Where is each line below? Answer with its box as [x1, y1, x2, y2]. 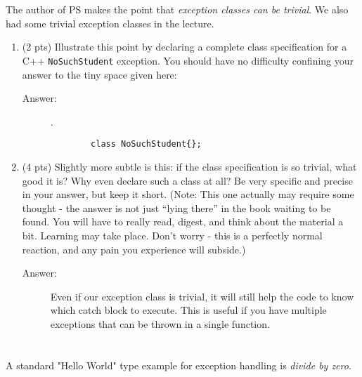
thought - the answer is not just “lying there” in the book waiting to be [22, 200, 331, 215]
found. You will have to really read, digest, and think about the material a [22, 214, 344, 229]
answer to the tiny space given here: [22, 67, 177, 81]
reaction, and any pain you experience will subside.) [22, 242, 246, 256]
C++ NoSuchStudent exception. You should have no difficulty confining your [22, 53, 354, 67]
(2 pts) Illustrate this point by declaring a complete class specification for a [22, 39, 347, 54]
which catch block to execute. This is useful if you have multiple [50, 303, 327, 317]
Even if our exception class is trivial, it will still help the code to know [50, 289, 354, 303]
